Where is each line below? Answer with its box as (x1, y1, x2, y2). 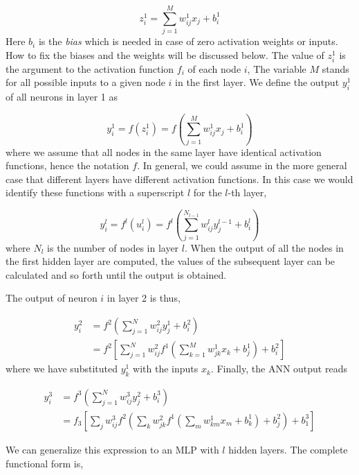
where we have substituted (6, 361, 118, 376)
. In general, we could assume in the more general (137, 158, 347, 173)
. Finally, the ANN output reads (210, 361, 347, 376)
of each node (187, 61, 241, 76)
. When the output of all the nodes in (184, 240, 344, 254)
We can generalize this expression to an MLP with (6, 442, 219, 456)
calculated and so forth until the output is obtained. (6, 267, 227, 282)
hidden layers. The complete (228, 442, 348, 456)
